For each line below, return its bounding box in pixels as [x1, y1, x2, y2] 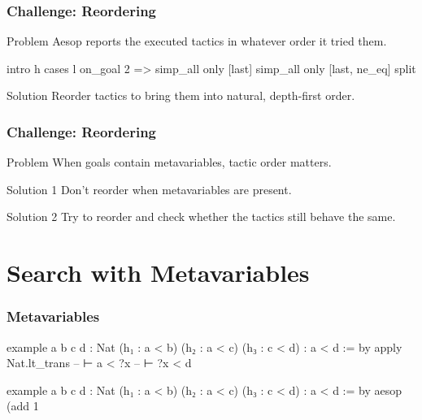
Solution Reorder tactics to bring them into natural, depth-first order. [7, 87, 355, 104]
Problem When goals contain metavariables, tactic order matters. [7, 154, 332, 171]
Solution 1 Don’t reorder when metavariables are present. [7, 180, 292, 197]
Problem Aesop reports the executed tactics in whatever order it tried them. [7, 32, 387, 50]
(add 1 [7, 397, 39, 414]
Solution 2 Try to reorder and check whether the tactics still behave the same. [7, 208, 396, 225]
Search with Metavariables [7, 256, 310, 289]
